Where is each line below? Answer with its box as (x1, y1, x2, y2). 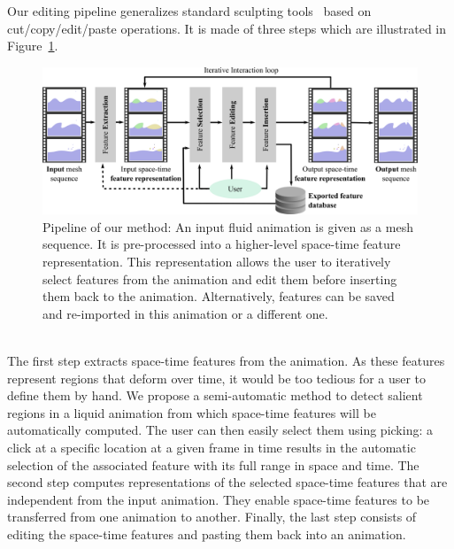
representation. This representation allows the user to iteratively (42, 252, 391, 271)
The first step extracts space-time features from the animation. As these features (7, 351, 445, 369)
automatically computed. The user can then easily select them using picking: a (7, 421, 433, 439)
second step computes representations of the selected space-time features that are (7, 473, 448, 491)
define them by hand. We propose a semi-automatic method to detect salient (7, 386, 423, 405)
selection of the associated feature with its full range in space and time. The (7, 455, 419, 474)
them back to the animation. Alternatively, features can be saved (42, 287, 395, 305)
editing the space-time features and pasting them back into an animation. (7, 524, 406, 543)
